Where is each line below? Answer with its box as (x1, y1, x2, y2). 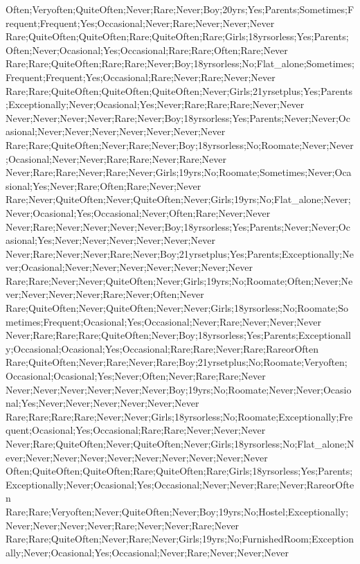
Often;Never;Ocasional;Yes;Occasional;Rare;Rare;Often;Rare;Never (6, 42, 288, 57)
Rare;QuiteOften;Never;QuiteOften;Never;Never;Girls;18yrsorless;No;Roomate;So (6, 301, 348, 315)
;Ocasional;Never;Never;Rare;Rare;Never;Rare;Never (6, 151, 227, 166)
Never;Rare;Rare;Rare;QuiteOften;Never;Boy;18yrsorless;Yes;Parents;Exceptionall (6, 328, 351, 342)
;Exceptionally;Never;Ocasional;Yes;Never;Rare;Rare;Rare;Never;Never (6, 97, 305, 112)
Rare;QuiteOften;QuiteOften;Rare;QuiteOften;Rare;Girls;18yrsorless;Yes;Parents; (6, 29, 349, 44)
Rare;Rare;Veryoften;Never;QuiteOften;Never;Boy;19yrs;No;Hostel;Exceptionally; (6, 504, 349, 518)
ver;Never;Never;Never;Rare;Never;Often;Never (6, 287, 204, 301)
